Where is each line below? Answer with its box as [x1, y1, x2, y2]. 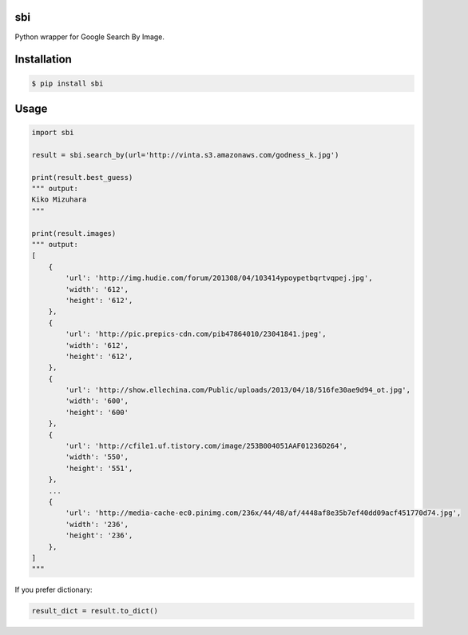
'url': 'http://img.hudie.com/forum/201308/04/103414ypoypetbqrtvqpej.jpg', [65, 274, 373, 283]
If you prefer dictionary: [14, 585, 93, 595]
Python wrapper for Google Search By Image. [14, 32, 165, 42]
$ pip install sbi [31, 78, 104, 88]
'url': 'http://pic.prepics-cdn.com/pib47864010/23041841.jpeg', [65, 329, 327, 339]
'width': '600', [65, 397, 129, 405]
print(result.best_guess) [31, 173, 133, 182]
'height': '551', [65, 464, 133, 473]
